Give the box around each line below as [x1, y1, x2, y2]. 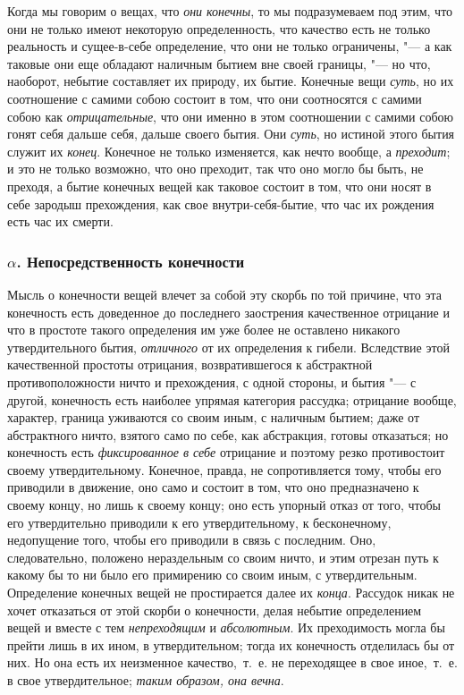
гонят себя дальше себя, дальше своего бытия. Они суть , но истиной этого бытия [7, 124, 455, 143]
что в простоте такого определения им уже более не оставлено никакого [7, 320, 401, 339]
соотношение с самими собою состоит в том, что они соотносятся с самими [7, 89, 422, 107]
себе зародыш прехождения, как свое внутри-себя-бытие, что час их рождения [7, 194, 434, 213]
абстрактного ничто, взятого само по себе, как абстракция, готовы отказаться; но [7, 425, 449, 444]
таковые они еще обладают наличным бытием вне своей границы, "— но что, [7, 54, 431, 72]
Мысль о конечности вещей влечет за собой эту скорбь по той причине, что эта [7, 284, 442, 303]
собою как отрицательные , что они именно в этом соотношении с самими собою [7, 106, 454, 125]
